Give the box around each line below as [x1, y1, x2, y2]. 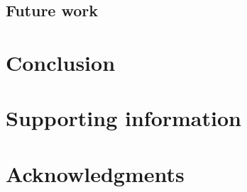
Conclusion [6, 47, 116, 77]
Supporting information [6, 103, 241, 132]
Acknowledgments [6, 159, 185, 188]
